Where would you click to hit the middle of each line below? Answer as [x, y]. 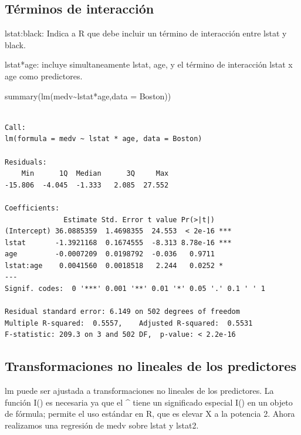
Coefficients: [32, 208]
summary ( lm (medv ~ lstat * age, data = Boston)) [88, 96]
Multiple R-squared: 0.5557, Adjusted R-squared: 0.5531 [129, 323]
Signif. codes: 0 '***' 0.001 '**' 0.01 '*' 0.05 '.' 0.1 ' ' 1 [135, 289]
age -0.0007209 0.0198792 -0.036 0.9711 [110, 254]
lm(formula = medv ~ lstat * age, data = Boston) [104, 139]
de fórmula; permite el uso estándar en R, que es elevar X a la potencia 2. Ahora [150, 414]
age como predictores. [44, 76]
